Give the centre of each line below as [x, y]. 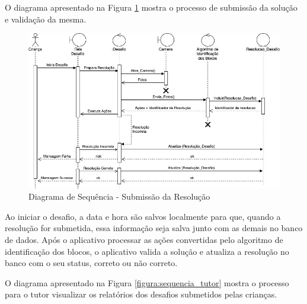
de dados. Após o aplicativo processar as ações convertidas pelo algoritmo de [144, 240]
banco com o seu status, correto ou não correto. [91, 263]
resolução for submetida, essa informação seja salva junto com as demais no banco [154, 228]
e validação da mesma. [46, 19]
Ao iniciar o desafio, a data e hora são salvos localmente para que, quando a [143, 216]
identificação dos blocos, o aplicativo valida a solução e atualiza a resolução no [147, 251]
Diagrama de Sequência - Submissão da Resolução [119, 196]
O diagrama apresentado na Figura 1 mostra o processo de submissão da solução [151, 7]
